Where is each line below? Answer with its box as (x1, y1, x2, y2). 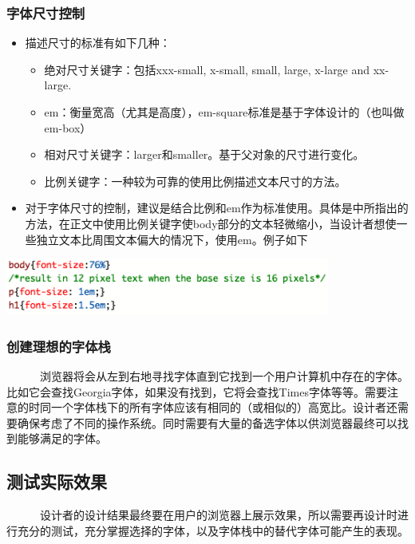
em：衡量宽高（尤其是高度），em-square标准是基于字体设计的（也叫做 (44, 104, 405, 120)
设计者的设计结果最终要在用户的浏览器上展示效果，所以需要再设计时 (39, 507, 397, 523)
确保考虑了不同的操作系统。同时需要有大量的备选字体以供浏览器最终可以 (17, 414, 397, 431)
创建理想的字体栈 (6, 336, 111, 356)
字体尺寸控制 (6, 2, 85, 22)
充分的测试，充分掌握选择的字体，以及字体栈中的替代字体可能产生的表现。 (17, 522, 409, 538)
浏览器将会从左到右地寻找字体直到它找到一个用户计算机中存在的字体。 (39, 368, 409, 384)
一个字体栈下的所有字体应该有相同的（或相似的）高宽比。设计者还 (50, 399, 397, 416)
